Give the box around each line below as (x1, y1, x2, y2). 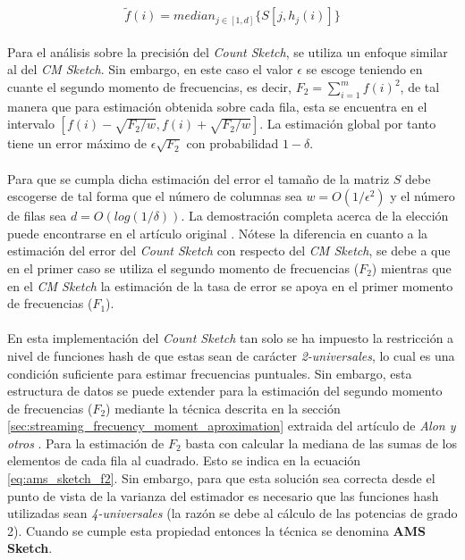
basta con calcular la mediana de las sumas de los (185, 433, 458, 452)
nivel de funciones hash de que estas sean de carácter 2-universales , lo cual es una (7, 346, 455, 364)
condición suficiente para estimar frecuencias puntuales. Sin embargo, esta (7, 364, 412, 382)
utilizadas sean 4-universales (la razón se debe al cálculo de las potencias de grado (7, 504, 458, 522)
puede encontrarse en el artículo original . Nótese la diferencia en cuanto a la (7, 223, 428, 242)
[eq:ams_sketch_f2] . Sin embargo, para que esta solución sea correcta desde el (7, 469, 435, 488)
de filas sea (7, 206, 67, 225)
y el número (390, 187, 455, 205)
